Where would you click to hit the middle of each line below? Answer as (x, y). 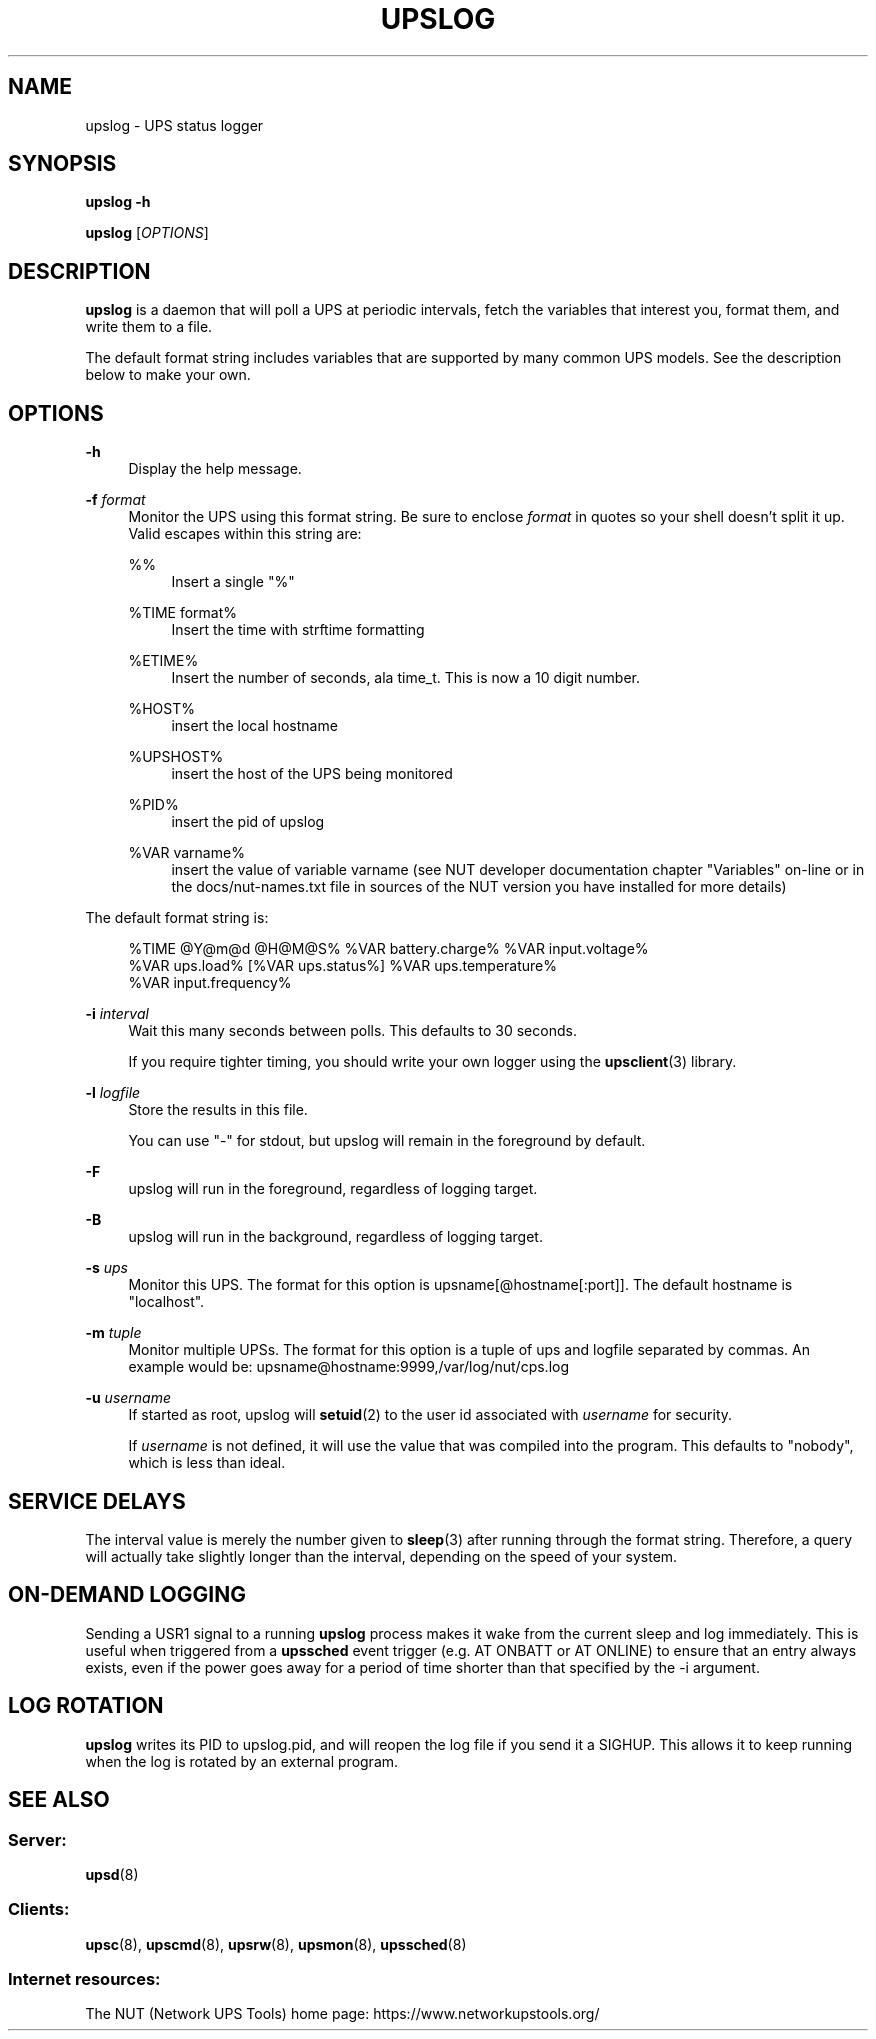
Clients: (39, 1909)
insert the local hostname (254, 726)
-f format (115, 500)
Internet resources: (84, 1979)
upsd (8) (112, 1874)
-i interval (117, 1014)
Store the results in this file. (218, 1110)
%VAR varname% (186, 853)
